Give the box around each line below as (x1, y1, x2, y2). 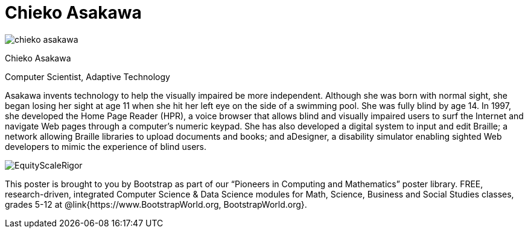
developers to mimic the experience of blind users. (5, 141, 207, 152)
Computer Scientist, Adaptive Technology (5, 71, 170, 82)
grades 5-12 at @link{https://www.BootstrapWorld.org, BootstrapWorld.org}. (5, 199, 307, 210)
